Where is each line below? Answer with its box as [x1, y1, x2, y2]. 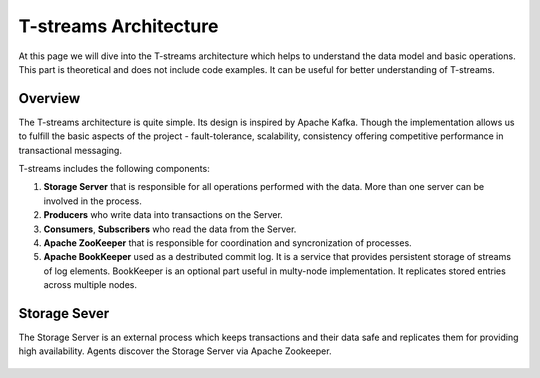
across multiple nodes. [43, 279, 138, 291]
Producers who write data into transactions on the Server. [43, 209, 284, 221]
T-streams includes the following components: [18, 163, 210, 175]
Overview [18, 90, 81, 107]
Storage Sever [18, 305, 110, 322]
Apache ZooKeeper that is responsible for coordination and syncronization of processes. [43, 236, 412, 249]
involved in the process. [43, 195, 142, 207]
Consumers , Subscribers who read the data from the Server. [43, 223, 297, 235]
